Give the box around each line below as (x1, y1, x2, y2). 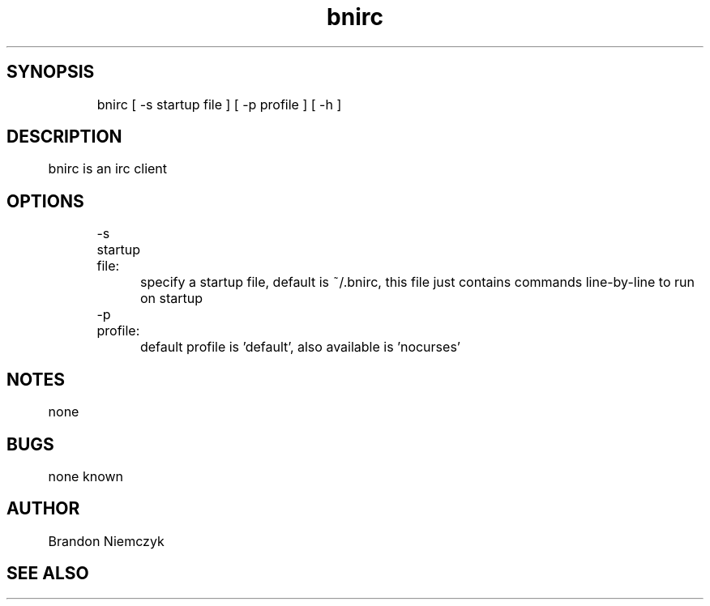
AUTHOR (6, 498, 80, 519)
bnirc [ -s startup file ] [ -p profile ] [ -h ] (96, 96, 342, 113)
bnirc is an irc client (48, 160, 168, 177)
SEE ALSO (6, 563, 89, 584)
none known (48, 467, 124, 484)
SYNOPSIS (6, 62, 95, 83)
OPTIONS (6, 190, 84, 211)
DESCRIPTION (6, 126, 122, 147)
